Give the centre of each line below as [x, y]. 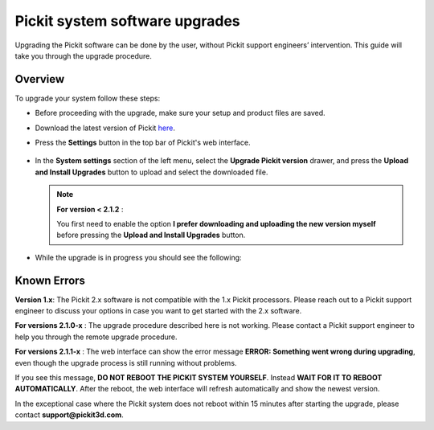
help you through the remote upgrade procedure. [96, 337]
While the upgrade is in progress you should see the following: [138, 257]
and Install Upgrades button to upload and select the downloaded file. [151, 172]
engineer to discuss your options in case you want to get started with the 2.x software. [158, 311]
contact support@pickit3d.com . [69, 415]
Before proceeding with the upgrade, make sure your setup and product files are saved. [180, 113]
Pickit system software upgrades [127, 21]
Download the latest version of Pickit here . [105, 128]
